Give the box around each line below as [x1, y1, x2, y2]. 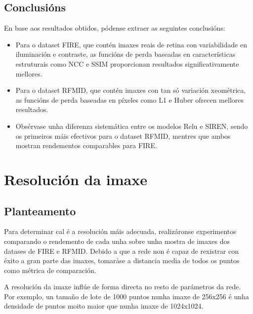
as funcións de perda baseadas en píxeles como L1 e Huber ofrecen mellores [15, 94, 244, 105]
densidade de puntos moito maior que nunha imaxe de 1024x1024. [4, 301, 204, 311]
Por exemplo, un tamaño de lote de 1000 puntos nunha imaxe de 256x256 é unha [4, 291, 249, 301]
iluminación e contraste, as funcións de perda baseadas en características [15, 49, 236, 59]
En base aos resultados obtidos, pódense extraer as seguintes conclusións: [4, 23, 225, 33]
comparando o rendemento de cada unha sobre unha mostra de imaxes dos [4, 235, 230, 246]
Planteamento [4, 203, 76, 218]
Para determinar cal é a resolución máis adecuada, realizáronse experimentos [4, 226, 236, 236]
